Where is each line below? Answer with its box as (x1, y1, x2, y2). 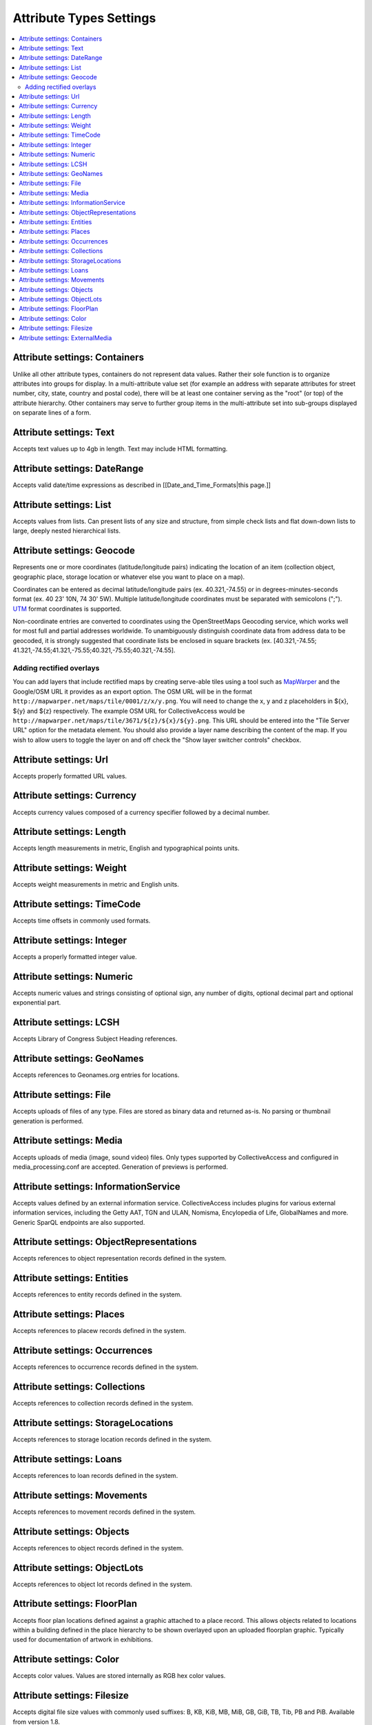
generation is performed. (12, 1116, 84, 1125)
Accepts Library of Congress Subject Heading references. (12, 1035, 178, 1043)
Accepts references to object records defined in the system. (12, 1544, 184, 1552)
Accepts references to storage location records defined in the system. (12, 1435, 212, 1443)
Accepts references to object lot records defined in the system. (12, 1580, 193, 1588)
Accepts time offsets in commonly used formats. (12, 916, 151, 925)
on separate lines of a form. (12, 408, 92, 417)
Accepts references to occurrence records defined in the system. (12, 1363, 199, 1371)
